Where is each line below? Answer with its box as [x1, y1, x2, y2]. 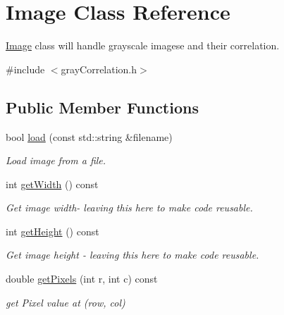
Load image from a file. [6, 153, 106, 168]
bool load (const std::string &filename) [6, 129, 173, 144]
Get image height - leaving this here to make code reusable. [6, 247, 259, 262]
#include [6, 61, 45, 76]
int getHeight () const [6, 223, 99, 238]
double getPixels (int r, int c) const [6, 271, 158, 286]
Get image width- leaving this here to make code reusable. [6, 200, 253, 215]
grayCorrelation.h [61, 61, 137, 76]
